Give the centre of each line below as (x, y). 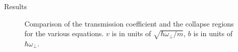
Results (16, 6)
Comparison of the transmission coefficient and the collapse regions (129, 23)
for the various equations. (64, 33)
